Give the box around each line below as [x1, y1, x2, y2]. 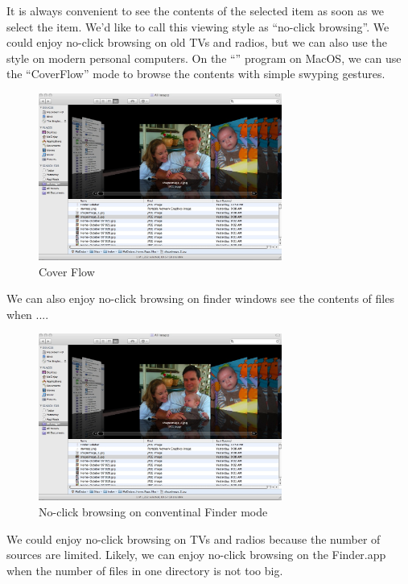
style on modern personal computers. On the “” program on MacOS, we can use [6, 49, 402, 66]
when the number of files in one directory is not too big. [6, 561, 283, 578]
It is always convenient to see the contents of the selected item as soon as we [6, 2, 385, 19]
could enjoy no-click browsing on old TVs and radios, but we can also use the [6, 34, 387, 51]
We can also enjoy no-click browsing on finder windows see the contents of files [6, 290, 394, 307]
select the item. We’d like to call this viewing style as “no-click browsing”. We [6, 18, 389, 35]
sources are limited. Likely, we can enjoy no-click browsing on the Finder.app [6, 546, 386, 563]
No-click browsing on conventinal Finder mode [39, 503, 268, 520]
